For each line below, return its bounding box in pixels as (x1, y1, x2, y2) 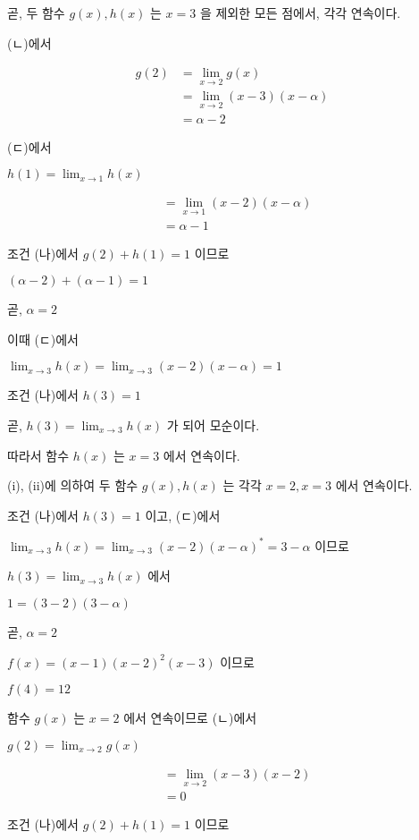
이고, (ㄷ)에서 (145, 505, 221, 524)
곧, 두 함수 (7, 4, 65, 21)
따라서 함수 (7, 445, 70, 464)
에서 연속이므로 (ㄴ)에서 (123, 708, 257, 727)
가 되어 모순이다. (166, 415, 260, 434)
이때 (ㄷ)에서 (7, 329, 79, 348)
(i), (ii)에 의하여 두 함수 (7, 476, 138, 495)
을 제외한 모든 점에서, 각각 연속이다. (199, 4, 401, 21)
